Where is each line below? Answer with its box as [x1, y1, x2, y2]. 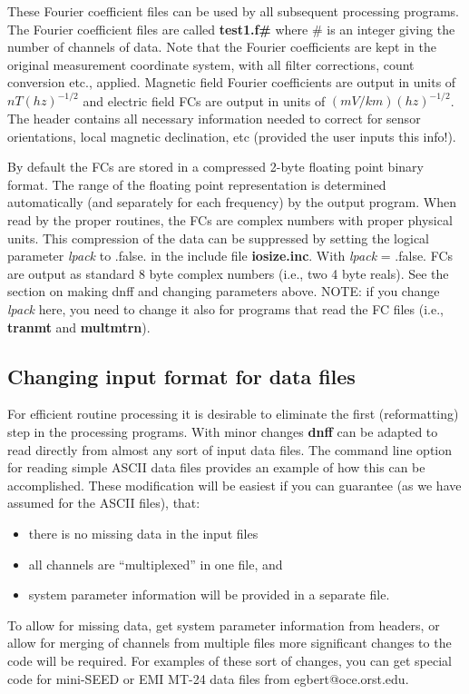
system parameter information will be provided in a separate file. [28, 585, 390, 604]
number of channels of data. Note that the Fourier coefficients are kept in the [7, 37, 436, 56]
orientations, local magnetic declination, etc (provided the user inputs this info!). [7, 126, 456, 145]
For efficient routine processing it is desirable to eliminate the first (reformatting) [7, 404, 459, 423]
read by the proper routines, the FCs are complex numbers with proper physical [7, 211, 453, 230]
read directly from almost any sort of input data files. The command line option [7, 440, 453, 459]
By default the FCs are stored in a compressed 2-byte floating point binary [7, 157, 424, 176]
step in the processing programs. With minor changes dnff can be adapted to [7, 421, 438, 441]
